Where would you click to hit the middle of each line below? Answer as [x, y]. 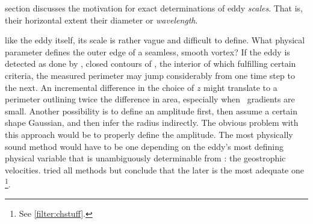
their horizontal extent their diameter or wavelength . [101, 20]
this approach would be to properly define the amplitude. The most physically [149, 134]
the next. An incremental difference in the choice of [100, 87]
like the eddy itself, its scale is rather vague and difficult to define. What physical [155, 40]
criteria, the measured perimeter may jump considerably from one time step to [150, 75]
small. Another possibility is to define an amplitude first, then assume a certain [151, 110]
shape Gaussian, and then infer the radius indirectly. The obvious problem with [152, 123]
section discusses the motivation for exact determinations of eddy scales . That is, [154, 8]
